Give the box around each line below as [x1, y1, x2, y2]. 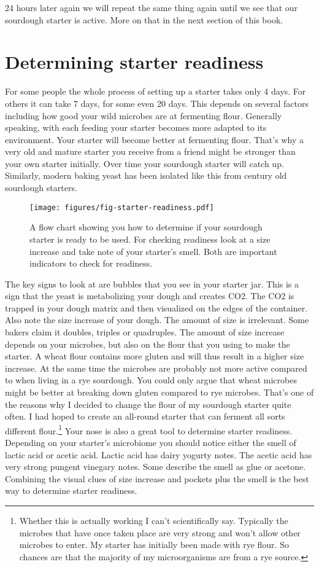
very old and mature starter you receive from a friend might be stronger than [5, 145, 296, 158]
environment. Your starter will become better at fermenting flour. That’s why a [5, 133, 304, 146]
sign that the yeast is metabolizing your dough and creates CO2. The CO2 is [5, 289, 294, 302]
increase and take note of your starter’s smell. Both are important [29, 244, 277, 257]
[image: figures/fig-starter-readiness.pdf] [29, 203, 214, 212]
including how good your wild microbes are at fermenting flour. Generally [5, 109, 282, 122]
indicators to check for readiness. [29, 257, 153, 270]
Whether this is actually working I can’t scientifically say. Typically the [19, 514, 288, 527]
